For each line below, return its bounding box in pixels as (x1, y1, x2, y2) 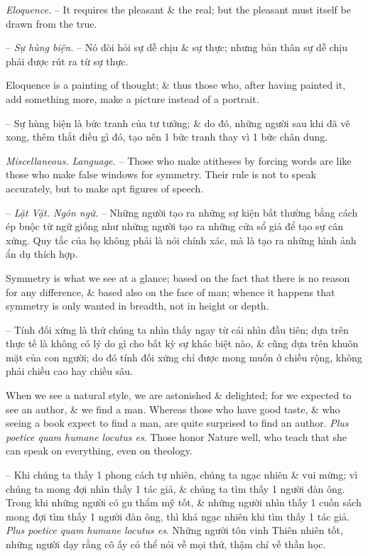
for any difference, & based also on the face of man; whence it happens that (6, 284, 335, 299)
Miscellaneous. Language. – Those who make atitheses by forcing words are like (6, 153, 352, 168)
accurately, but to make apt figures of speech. (6, 180, 204, 195)
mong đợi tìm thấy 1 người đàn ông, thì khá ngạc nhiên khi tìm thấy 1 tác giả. (6, 508, 350, 523)
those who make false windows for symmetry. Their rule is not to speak (6, 167, 316, 182)
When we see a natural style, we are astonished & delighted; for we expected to (6, 388, 352, 403)
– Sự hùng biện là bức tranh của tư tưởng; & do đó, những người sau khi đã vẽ (6, 115, 350, 130)
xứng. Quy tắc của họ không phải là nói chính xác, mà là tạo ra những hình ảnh (6, 232, 357, 247)
